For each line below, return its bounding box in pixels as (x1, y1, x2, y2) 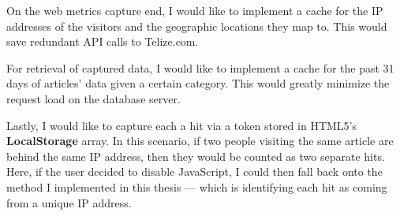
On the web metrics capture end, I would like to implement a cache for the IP (6, 2, 383, 18)
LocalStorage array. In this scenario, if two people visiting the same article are (6, 132, 394, 149)
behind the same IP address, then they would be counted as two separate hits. (6, 147, 385, 164)
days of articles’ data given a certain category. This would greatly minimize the (6, 75, 390, 91)
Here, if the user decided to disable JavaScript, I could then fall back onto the (6, 163, 383, 180)
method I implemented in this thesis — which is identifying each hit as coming (6, 178, 387, 195)
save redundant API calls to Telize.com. (6, 33, 199, 50)
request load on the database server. (6, 90, 181, 106)
